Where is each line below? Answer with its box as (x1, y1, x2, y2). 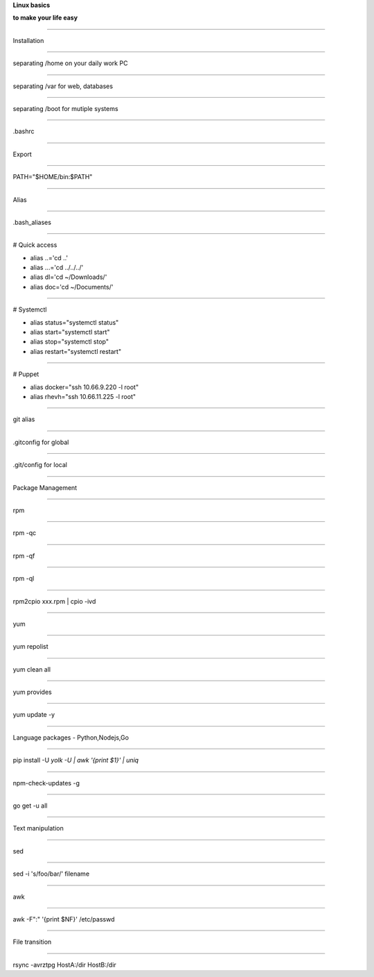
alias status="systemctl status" (30, 318, 119, 326)
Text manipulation (12, 824, 64, 833)
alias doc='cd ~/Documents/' (30, 282, 114, 291)
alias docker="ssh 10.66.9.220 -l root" (30, 382, 139, 391)
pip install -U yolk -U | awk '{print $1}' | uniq (12, 756, 139, 765)
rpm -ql (12, 575, 35, 583)
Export (12, 150, 33, 158)
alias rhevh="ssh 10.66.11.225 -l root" (30, 392, 136, 400)
